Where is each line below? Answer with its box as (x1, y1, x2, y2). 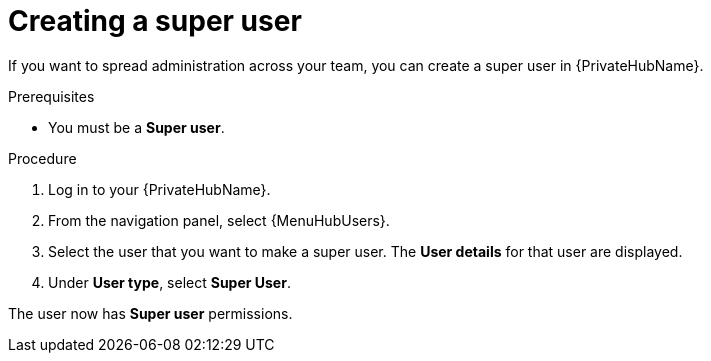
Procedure (8, 149, 77, 167)
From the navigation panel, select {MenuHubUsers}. (48, 211, 390, 229)
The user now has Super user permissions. (8, 304, 293, 322)
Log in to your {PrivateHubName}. (48, 180, 271, 198)
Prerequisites (8, 87, 95, 105)
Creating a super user (8, 4, 302, 38)
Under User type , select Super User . (48, 273, 291, 291)
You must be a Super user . (48, 118, 225, 136)
